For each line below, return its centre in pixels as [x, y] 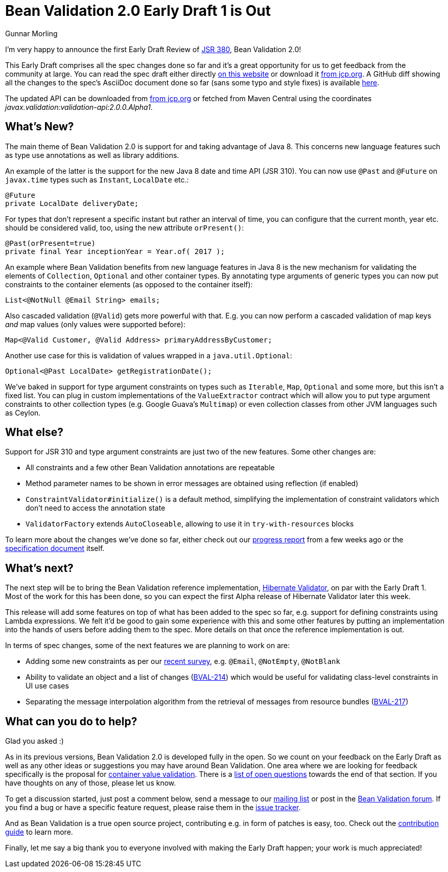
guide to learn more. [39, 832]
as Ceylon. [23, 412]
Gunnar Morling [31, 33]
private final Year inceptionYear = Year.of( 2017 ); [115, 251]
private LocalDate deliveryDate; [72, 203]
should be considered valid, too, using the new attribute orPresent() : [125, 227]
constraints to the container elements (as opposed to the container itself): [129, 284]
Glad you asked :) [34, 741]
